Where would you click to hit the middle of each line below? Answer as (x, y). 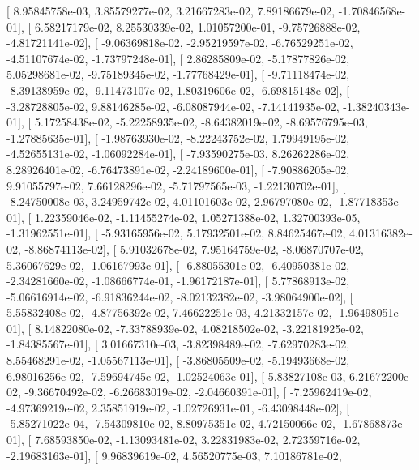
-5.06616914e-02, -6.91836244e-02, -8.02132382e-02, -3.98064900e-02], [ (180, 296)
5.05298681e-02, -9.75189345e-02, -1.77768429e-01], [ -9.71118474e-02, (178, 74)
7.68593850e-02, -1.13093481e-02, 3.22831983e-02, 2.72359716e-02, (197, 440)
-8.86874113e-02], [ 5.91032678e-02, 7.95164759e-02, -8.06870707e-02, (194, 248)
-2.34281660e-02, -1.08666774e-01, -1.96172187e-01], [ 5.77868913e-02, (178, 281)
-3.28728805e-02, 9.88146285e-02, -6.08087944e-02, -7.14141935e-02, (173, 106)
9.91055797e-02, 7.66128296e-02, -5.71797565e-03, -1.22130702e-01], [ (176, 185)
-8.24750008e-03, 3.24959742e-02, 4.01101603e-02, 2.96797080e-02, (169, 201)
